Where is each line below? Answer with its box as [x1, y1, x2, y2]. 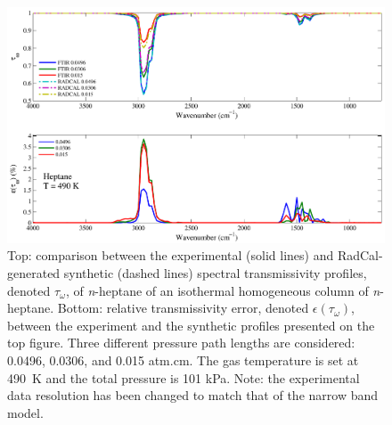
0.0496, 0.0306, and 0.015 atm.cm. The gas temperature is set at [7, 351, 359, 369]
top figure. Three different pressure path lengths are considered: [7, 333, 355, 352]
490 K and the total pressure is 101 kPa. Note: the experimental [7, 368, 360, 387]
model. [7, 403, 44, 421]
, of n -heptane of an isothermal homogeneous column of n [65, 281, 380, 299]
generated [7, 264, 61, 282]
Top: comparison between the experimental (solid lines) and [7, 246, 334, 265]
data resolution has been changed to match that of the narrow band [7, 386, 379, 405]
